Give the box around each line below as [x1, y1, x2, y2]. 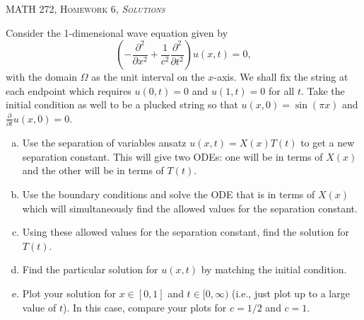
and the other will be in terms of [22, 163, 164, 178]
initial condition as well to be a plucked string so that [6, 97, 238, 112]
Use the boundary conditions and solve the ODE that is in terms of [22, 187, 315, 202]
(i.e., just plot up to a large [232, 286, 350, 301]
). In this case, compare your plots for [62, 299, 227, 314]
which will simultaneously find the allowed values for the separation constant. [22, 200, 358, 215]
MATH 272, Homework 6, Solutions [6, 1, 165, 16]
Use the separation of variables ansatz [22, 135, 187, 150]
